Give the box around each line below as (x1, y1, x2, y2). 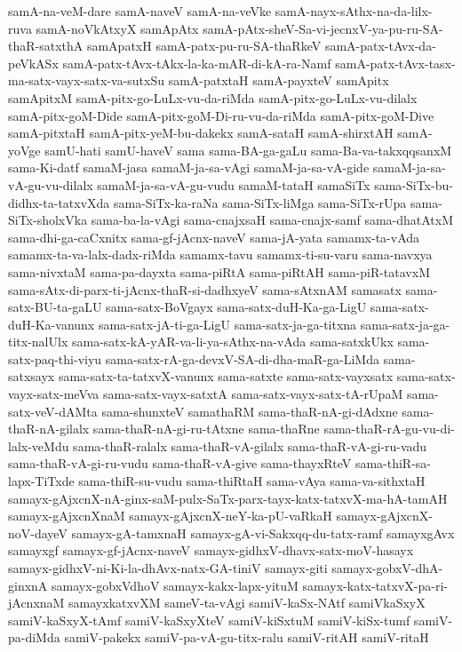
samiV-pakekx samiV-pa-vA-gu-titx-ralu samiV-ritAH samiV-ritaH (64, 628, 429, 647)
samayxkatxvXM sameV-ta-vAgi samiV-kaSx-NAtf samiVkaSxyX (68, 593, 426, 612)
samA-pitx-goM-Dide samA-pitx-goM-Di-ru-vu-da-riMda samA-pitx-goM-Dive (8, 106, 434, 124)
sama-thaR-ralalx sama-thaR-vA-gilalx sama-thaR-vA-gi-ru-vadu (73, 436, 427, 455)
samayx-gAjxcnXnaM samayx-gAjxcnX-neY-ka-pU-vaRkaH (8, 506, 332, 525)
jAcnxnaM (8, 593, 65, 612)
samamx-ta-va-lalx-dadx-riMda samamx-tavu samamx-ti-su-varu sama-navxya (8, 245, 433, 264)
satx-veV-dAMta (8, 402, 98, 420)
